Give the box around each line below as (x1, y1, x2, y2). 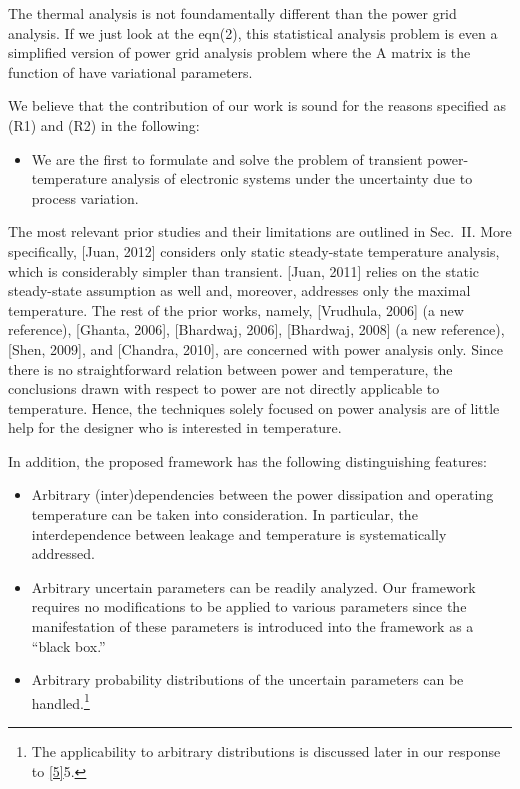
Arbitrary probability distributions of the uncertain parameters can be (31, 669, 464, 690)
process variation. (31, 187, 139, 208)
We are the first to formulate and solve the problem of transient (31, 148, 423, 169)
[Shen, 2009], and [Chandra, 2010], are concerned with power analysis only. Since (8, 338, 504, 359)
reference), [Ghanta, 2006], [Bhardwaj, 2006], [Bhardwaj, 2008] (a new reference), (8, 319, 505, 340)
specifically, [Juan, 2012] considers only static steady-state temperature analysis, (8, 240, 500, 261)
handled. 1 (31, 689, 90, 713)
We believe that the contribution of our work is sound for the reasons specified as (8, 95, 507, 116)
